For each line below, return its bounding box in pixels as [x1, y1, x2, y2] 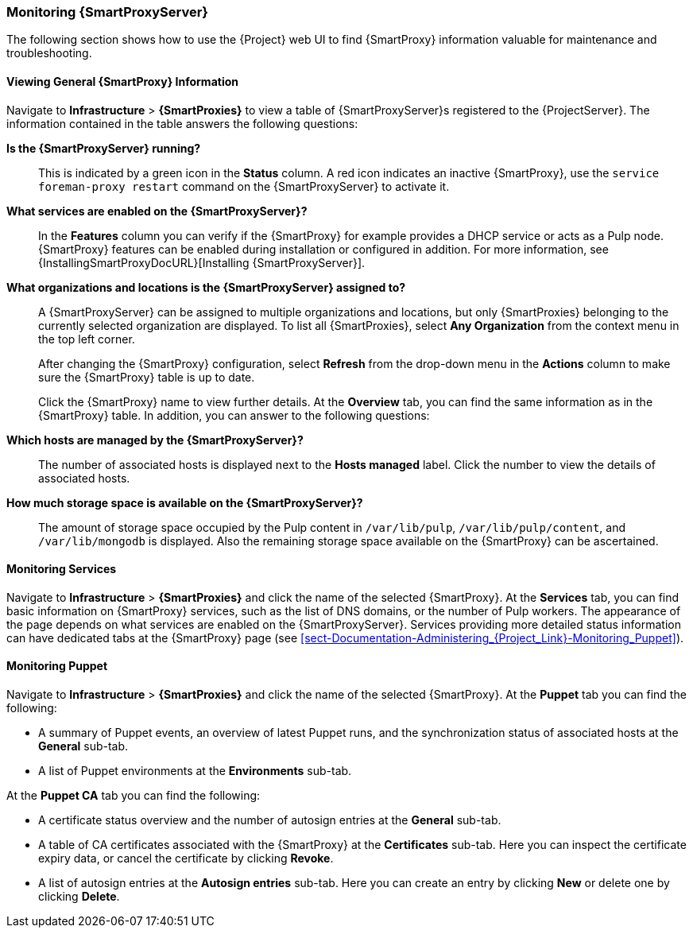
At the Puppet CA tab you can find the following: [6, 789, 261, 803]
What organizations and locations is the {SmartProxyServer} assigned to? [6, 280, 406, 294]
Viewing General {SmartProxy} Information [6, 74, 238, 88]
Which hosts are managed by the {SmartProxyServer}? [6, 432, 304, 447]
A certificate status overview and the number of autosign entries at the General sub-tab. [38, 813, 501, 827]
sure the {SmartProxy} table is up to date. [38, 370, 255, 384]
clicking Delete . [38, 889, 120, 904]
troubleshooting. [6, 46, 92, 60]
